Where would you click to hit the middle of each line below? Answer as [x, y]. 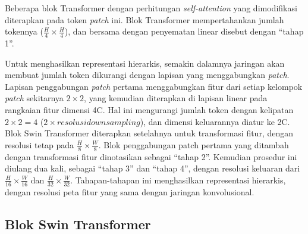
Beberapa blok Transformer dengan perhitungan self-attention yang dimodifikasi [151, 8]
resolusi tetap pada [40, 144]
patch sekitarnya [34, 98]
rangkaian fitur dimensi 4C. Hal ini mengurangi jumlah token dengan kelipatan [149, 109]
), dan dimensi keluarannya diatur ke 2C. [215, 121]
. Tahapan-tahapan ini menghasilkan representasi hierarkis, [178, 180]
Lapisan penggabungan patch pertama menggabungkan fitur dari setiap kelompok [154, 86]
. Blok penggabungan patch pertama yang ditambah [194, 144]
